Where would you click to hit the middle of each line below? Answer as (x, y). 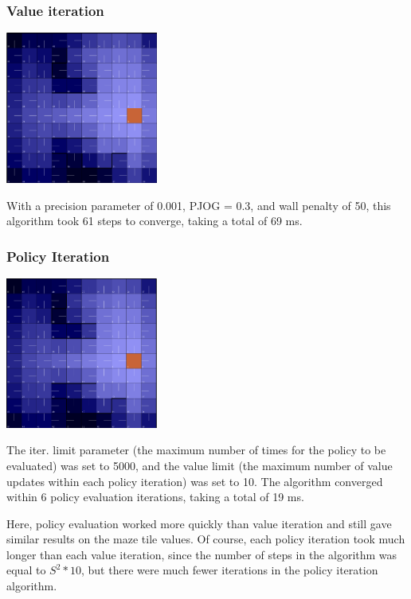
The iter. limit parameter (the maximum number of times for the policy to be (196, 450)
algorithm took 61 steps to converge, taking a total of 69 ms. (155, 221)
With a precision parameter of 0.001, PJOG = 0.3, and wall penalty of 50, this (199, 205)
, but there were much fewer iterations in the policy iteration (230, 570)
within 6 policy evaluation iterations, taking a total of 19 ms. (155, 497)
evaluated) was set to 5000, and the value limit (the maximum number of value (200, 465)
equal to (26, 570)
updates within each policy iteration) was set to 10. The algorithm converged (195, 481)
